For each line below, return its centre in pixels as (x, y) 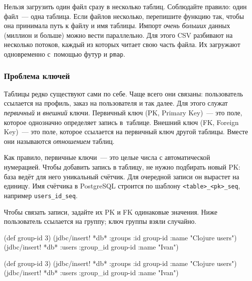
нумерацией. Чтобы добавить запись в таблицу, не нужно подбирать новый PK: (122, 167)
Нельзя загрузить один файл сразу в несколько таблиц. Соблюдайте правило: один (126, 6)
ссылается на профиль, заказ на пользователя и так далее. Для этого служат (116, 103)
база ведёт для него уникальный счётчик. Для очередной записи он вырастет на (122, 176)
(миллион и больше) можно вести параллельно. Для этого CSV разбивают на (118, 35)
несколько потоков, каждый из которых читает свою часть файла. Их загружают (122, 44)
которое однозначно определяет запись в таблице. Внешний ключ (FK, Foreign (121, 122)
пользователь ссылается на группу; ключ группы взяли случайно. (100, 221)
